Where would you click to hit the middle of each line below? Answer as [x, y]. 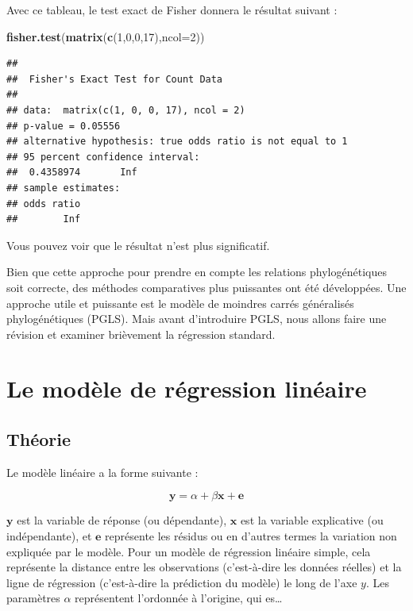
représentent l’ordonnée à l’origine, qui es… [179, 598]
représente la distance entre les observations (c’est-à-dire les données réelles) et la [204, 567]
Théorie [39, 439]
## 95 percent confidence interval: [103, 157]
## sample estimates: [64, 188]
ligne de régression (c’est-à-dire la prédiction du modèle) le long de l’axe [182, 582]
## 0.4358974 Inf [72, 173]
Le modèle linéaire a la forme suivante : [102, 472]
